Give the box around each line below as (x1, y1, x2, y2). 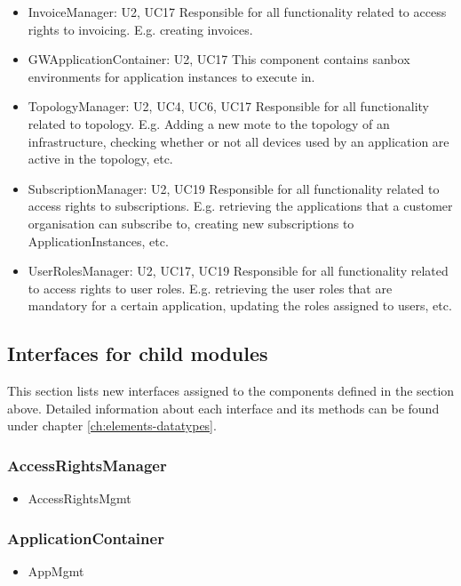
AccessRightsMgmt (28, 489, 131, 508)
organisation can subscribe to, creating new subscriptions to (28, 213, 354, 232)
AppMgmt (28, 561, 84, 580)
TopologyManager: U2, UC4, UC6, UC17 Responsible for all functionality (28, 97, 429, 116)
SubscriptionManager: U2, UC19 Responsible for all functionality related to (28, 179, 440, 197)
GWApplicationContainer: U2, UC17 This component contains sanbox (28, 50, 410, 68)
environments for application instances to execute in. (28, 67, 315, 85)
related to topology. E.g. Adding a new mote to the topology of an (28, 114, 390, 132)
